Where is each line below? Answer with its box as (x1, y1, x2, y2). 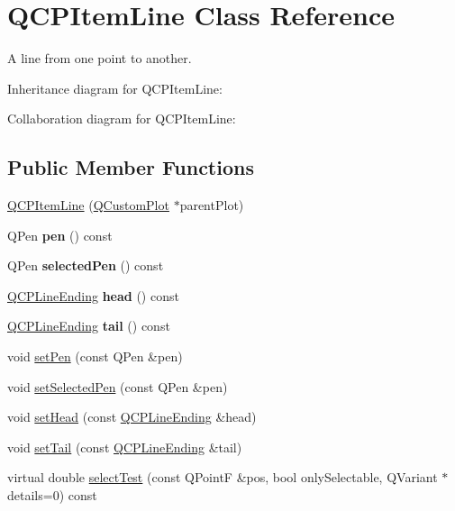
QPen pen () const (7, 225, 113, 244)
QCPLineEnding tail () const (7, 316, 170, 335)
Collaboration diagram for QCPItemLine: (7, 109, 236, 128)
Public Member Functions (7, 153, 254, 181)
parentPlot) (179, 196, 244, 214)
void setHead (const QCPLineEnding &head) (7, 407, 257, 426)
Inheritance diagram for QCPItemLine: (7, 78, 223, 97)
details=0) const (7, 486, 97, 505)
